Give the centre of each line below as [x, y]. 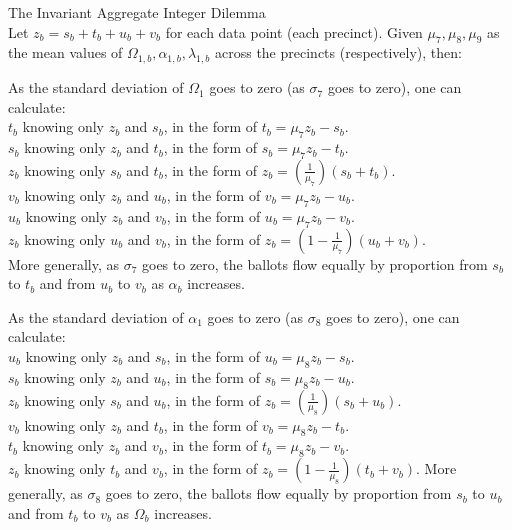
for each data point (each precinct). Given [294, 31]
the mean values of [65, 52]
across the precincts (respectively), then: [338, 52]
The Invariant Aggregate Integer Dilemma [137, 12]
